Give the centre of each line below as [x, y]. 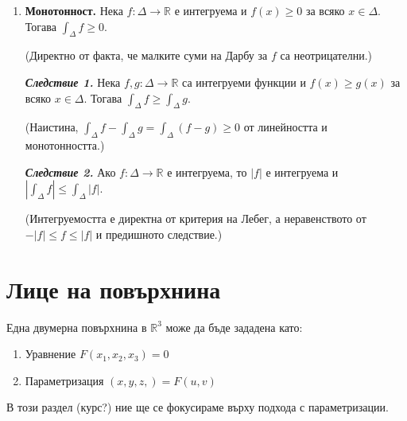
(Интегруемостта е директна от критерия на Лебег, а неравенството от [196, 218]
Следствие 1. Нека [73, 82]
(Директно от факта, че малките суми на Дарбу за [146, 55]
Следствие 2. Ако [70, 172]
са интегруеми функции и [244, 82]
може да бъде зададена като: [234, 327]
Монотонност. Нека [74, 10]
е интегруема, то [207, 172]
